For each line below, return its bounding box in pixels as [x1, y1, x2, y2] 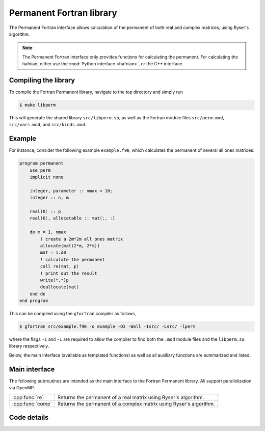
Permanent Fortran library [9, 7, 117, 18]
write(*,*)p [40, 277, 69, 283]
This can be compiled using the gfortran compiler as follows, [9, 311, 136, 317]
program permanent [19, 161, 64, 166]
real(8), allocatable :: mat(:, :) [29, 215, 115, 221]
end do [29, 291, 46, 296]
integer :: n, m [29, 195, 69, 201]
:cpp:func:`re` [12, 394, 44, 401]
